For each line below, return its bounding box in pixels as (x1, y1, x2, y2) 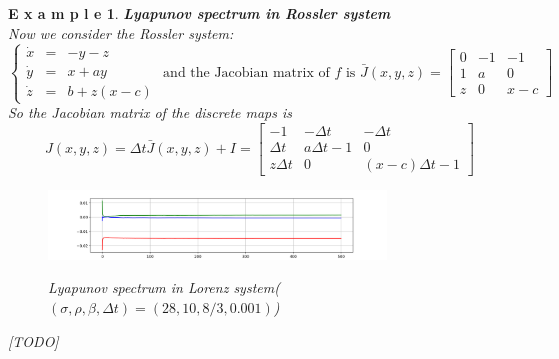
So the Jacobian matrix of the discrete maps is (8, 102, 293, 123)
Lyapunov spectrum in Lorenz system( (48, 277, 280, 298)
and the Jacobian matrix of (163, 65, 330, 80)
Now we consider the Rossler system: (8, 22, 234, 43)
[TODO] (8, 330, 59, 351)
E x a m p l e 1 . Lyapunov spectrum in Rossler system (8, 3, 391, 23)
